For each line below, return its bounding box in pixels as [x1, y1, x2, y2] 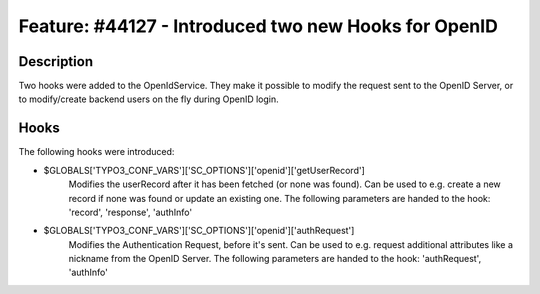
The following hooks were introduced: [18, 146, 175, 158]
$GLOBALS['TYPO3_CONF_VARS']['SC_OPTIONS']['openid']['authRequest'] [43, 225, 355, 237]
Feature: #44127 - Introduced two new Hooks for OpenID [18, 15, 499, 37]
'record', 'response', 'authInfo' [68, 206, 193, 218]
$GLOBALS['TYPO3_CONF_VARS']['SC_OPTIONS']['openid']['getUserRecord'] [43, 164, 365, 176]
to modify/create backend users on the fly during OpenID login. [18, 93, 279, 105]
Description [18, 53, 94, 70]
